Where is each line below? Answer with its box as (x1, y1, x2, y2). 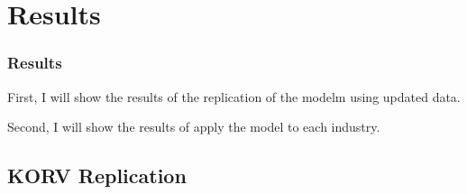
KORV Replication (7, 162, 187, 189)
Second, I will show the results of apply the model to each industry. (7, 117, 380, 136)
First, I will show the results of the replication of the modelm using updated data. (7, 87, 461, 106)
